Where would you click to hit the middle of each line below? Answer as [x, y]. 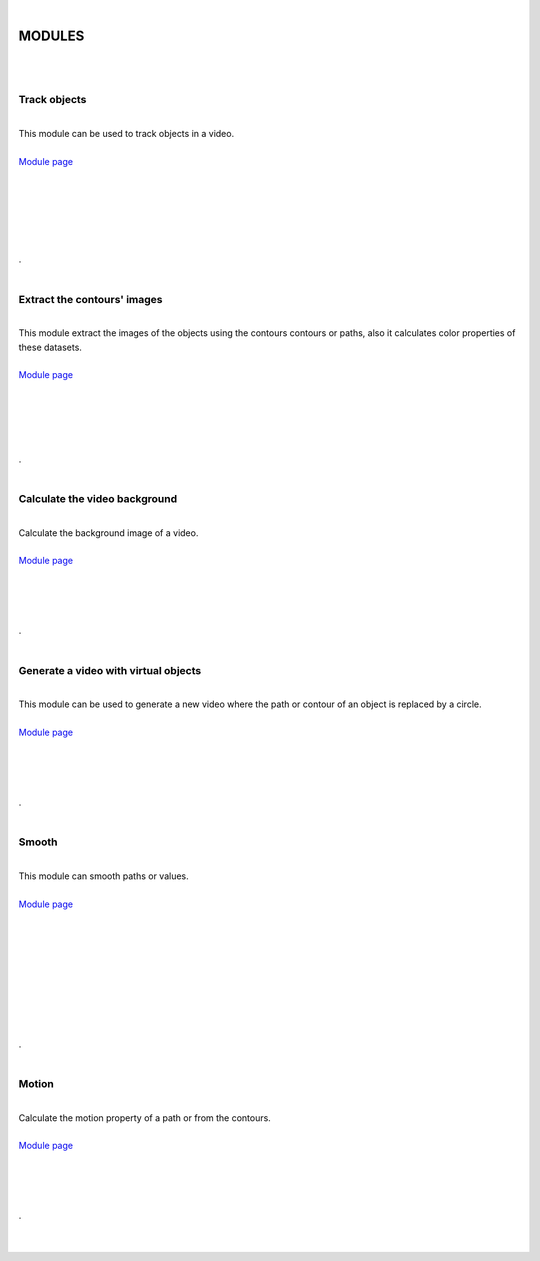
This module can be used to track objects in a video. [126, 133]
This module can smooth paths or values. [103, 876]
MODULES [51, 35]
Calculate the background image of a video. [108, 532]
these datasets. [50, 347]
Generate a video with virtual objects [110, 670]
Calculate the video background [98, 498]
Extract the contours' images [91, 299]
